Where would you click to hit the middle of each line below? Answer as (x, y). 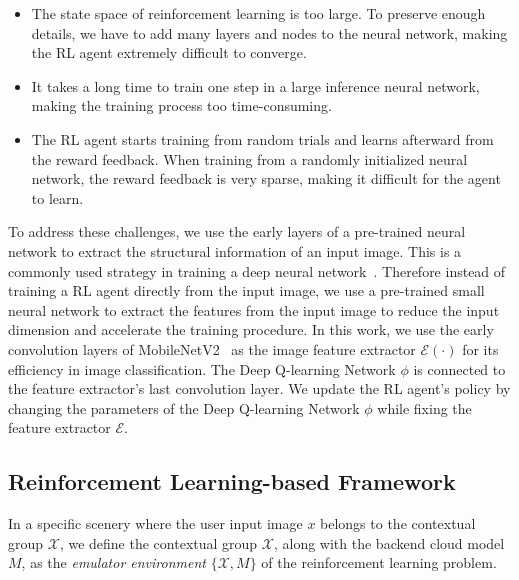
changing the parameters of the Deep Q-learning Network (184, 407)
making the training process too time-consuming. (181, 105)
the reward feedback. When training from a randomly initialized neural (249, 158)
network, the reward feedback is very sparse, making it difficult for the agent (266, 178)
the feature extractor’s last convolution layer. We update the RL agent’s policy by (259, 388)
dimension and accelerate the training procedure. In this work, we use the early (251, 329)
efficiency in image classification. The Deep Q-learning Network (202, 368)
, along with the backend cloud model (389, 542)
